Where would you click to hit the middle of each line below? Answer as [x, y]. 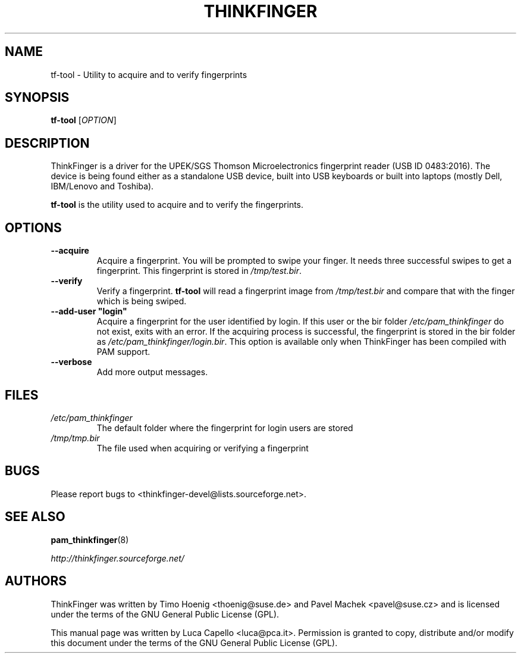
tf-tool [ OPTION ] [84, 120]
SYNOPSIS [37, 98]
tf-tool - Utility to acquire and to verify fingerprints [149, 74]
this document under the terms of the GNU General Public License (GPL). [194, 643]
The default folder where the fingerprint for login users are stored [225, 428]
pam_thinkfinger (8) [90, 540]
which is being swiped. [142, 301]
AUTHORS [36, 581]
